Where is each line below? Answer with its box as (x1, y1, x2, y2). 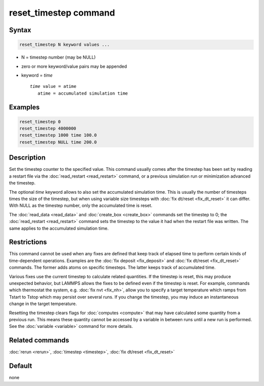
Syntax (9, 26, 31, 34)
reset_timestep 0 (19, 119, 61, 124)
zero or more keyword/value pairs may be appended (21, 63, 127, 69)
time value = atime (30, 83, 77, 89)
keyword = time (21, 72, 53, 78)
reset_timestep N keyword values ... (19, 42, 110, 47)
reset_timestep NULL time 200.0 (19, 139, 97, 145)
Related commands (9, 336, 69, 345)
